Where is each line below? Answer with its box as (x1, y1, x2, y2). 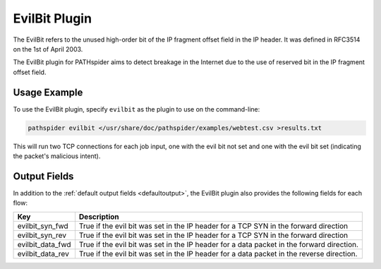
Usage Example (13, 86, 83, 98)
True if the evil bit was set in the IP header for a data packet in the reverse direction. (78, 249, 358, 258)
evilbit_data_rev (17, 249, 70, 258)
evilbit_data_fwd (17, 239, 71, 249)
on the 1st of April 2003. (13, 44, 83, 53)
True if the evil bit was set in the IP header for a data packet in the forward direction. (78, 239, 359, 249)
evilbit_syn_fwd (17, 221, 68, 231)
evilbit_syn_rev (17, 230, 67, 240)
